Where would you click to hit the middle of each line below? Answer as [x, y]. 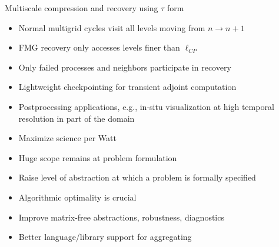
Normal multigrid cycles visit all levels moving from [112, 27]
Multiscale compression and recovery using [82, 8]
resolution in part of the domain [77, 118]
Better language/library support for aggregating [105, 237]
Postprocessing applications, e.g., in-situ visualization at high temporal [146, 106]
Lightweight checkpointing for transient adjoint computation [127, 87]
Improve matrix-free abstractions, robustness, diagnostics [121, 217]
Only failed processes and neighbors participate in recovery [125, 67]
